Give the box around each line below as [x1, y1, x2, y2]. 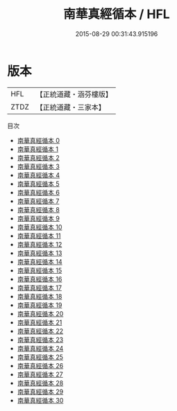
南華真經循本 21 [17, 318, 62, 326]
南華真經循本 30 [17, 396, 64, 404]
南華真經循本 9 [17, 214, 60, 222]
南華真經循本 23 [17, 335, 64, 344]
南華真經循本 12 [17, 240, 62, 248]
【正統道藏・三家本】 [35, 102, 106, 112]
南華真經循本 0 [17, 136, 60, 144]
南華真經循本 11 [17, 231, 61, 240]
